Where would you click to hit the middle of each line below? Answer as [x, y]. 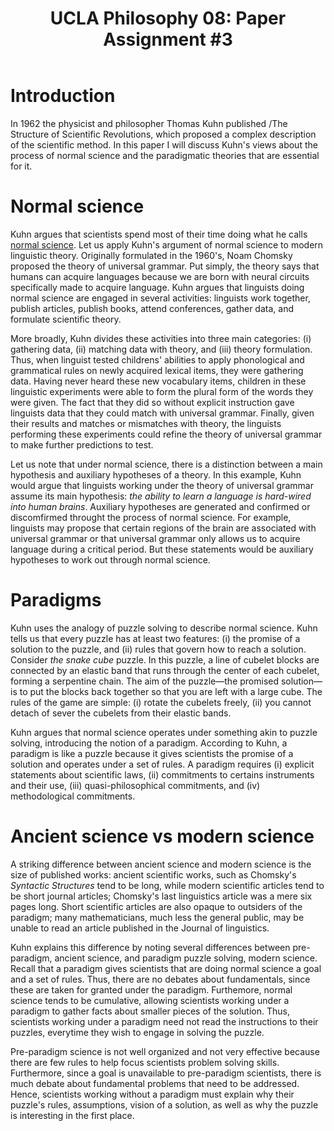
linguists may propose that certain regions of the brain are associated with [163, 528]
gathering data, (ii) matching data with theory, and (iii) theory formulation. [161, 349]
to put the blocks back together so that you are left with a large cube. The [171, 691]
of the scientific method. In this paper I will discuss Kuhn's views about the [164, 144]
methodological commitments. [73, 796]
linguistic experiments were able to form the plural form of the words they [162, 391]
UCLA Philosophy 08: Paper [168, 18]
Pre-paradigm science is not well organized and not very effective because [165, 1051]
